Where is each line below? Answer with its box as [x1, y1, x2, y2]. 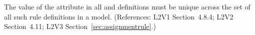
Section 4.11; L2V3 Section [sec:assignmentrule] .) [4, 21, 156, 31]
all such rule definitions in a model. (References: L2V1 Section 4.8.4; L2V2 [4, 11, 233, 21]
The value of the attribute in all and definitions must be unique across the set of [4, 1, 250, 11]
